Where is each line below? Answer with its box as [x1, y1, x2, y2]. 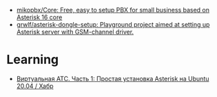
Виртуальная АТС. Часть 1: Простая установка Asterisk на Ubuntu [16, 74, 209, 83]
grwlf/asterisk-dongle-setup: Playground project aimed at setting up [16, 21, 210, 28]
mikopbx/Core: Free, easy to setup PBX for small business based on [16, 6, 210, 14]
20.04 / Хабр [16, 82, 54, 90]
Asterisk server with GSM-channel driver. [16, 28, 134, 36]
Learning [6, 52, 59, 67]
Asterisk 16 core [16, 13, 63, 21]
